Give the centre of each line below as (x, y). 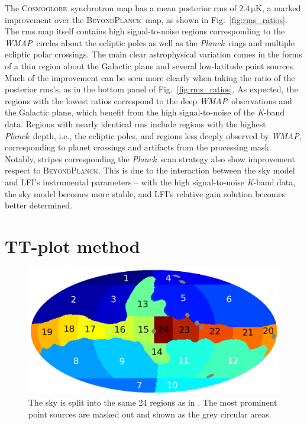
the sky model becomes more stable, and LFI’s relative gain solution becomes (145, 193)
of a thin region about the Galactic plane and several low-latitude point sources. (150, 65)
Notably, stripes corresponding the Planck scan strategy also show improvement (150, 158)
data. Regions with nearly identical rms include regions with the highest (135, 123)
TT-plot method (72, 245)
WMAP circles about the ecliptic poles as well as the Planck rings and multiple (150, 42)
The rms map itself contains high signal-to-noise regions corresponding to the (145, 31)
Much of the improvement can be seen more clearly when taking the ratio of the (150, 77)
